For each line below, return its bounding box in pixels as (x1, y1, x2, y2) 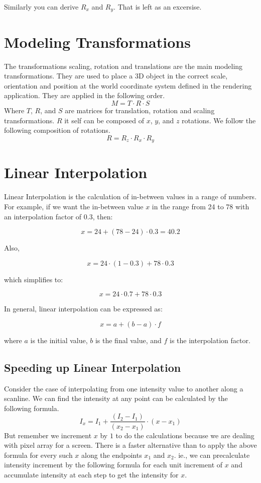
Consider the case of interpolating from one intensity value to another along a (4, 383, 243, 393)
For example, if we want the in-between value (4, 201, 144, 211)
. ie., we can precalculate (174, 449, 250, 460)
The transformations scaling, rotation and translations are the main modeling (4, 60, 243, 71)
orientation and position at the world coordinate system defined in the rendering (4, 80, 252, 91)
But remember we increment (4, 430, 92, 440)
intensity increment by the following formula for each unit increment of (4, 459, 223, 470)
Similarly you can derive (4, 2, 79, 12)
